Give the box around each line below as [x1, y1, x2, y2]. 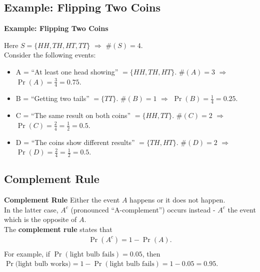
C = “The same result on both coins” [15, 110, 131, 120]
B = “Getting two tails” [15, 93, 89, 103]
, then [142, 248, 160, 258]
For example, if [4, 248, 50, 258]
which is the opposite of [4, 214, 77, 224]
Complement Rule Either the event [4, 194, 120, 205]
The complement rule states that [4, 224, 112, 234]
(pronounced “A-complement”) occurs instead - [70, 204, 215, 214]
